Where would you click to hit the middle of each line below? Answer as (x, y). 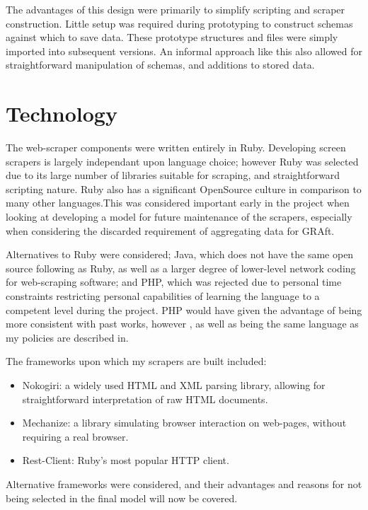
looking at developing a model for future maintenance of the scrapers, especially (179, 217)
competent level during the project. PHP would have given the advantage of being (184, 309)
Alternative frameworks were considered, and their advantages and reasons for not (184, 483)
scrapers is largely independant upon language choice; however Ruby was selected (182, 161)
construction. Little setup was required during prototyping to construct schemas (179, 23)
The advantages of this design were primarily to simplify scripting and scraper (176, 9)
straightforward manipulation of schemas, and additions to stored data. (160, 65)
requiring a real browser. (75, 436)
